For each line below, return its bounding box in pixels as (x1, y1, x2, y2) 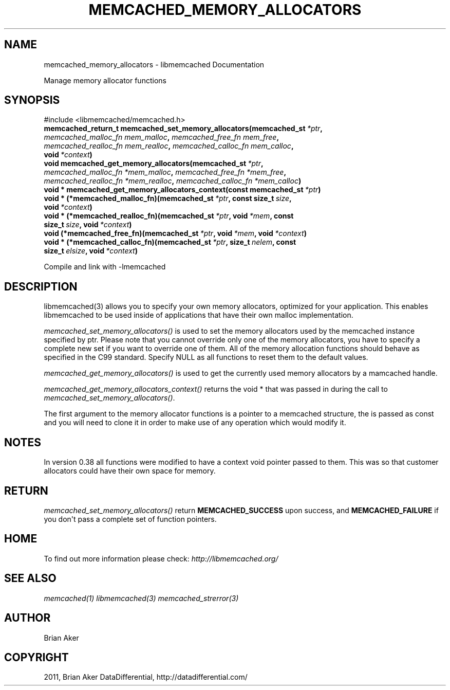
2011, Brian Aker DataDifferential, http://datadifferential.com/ (44, 673, 248, 682)
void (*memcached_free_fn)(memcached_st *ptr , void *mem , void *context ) (44, 229, 307, 238)
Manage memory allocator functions (44, 76, 166, 85)
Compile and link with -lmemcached (44, 262, 166, 271)
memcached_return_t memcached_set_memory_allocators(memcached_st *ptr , (44, 124, 323, 133)
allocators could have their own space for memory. (44, 466, 216, 476)
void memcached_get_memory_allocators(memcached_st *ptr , (44, 159, 264, 168)
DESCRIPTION (4, 280, 78, 293)
